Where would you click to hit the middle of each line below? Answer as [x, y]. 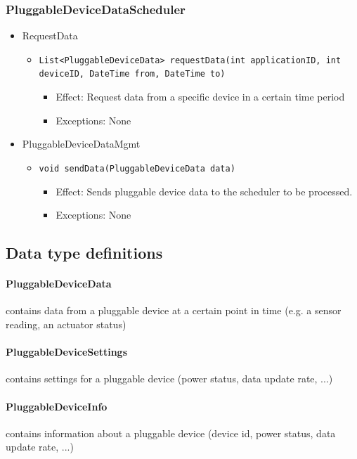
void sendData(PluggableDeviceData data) [137, 168]
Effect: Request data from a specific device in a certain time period [200, 97]
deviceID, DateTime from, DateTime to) [132, 74]
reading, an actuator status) [66, 324]
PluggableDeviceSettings [67, 352]
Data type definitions [84, 253]
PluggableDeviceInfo [57, 406]
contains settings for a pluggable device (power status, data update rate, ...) [169, 379]
